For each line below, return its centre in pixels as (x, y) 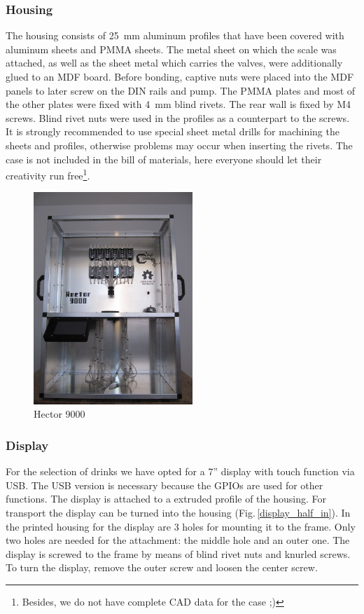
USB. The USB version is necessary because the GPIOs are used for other (164, 485)
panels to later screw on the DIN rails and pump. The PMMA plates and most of (181, 90)
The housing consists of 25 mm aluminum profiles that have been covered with (175, 35)
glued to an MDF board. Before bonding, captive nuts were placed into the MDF (180, 76)
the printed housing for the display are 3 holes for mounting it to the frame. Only (181, 526)
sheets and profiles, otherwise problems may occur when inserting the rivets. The (179, 145)
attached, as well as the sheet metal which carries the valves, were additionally (174, 63)
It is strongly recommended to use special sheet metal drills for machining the (173, 131)
